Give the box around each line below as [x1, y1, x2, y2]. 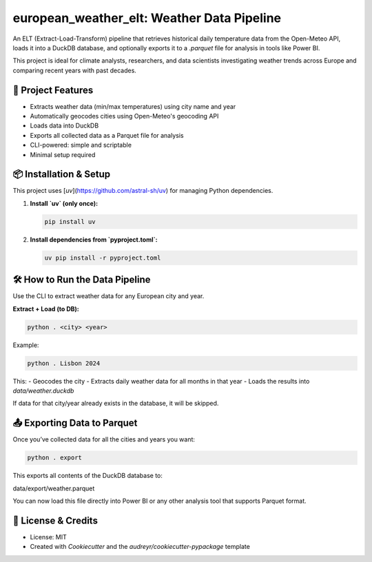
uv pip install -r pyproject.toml [44, 253, 161, 262]
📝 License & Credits [12, 514, 98, 526]
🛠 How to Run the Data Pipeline [12, 274, 151, 286]
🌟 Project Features [12, 84, 94, 96]
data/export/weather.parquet [12, 484, 95, 492]
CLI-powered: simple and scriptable [30, 141, 132, 149]
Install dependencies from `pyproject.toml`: [30, 235, 158, 244]
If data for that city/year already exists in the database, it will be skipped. [12, 399, 219, 408]
